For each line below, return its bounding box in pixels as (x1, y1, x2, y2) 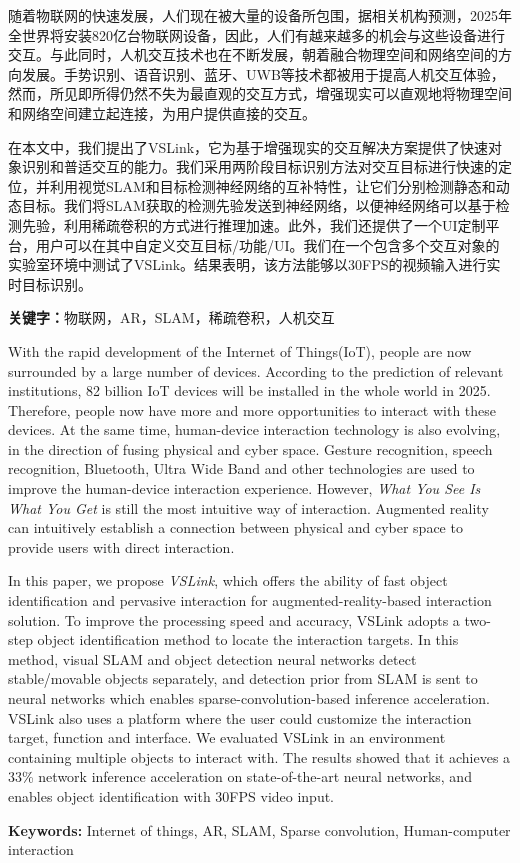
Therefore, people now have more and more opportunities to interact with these (8, 399, 497, 420)
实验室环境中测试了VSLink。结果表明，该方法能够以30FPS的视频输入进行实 (8, 254, 501, 275)
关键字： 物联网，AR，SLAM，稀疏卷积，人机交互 (8, 307, 335, 328)
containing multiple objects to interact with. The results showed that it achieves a (8, 746, 511, 767)
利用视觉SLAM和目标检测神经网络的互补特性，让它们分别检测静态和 (49, 175, 496, 196)
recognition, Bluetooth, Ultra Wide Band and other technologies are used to (8, 458, 475, 479)
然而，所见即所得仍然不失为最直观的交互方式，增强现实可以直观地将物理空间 (8, 83, 512, 104)
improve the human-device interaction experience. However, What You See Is (8, 478, 481, 499)
